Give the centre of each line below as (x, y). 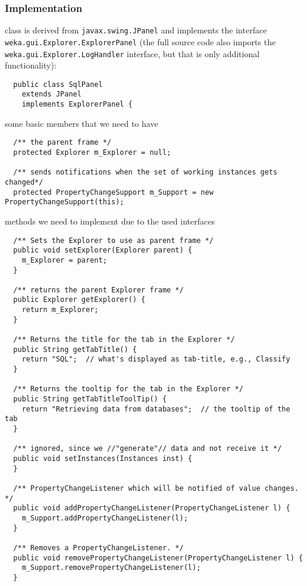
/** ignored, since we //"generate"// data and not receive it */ (148, 449)
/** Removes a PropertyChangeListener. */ (98, 548)
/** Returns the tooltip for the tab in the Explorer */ (128, 389)
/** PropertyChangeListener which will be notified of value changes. (156, 488)
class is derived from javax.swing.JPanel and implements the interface (136, 30)
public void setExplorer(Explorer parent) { (103, 250)
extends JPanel (51, 94)
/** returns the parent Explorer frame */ (98, 290)
